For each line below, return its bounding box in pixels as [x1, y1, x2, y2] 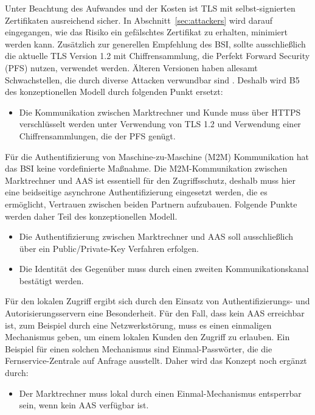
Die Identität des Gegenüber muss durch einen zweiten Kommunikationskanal [19, 262, 309, 275]
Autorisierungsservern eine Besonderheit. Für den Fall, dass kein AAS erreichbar [5, 307, 305, 319]
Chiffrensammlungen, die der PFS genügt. [19, 129, 176, 142]
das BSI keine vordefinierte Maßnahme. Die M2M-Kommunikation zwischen [5, 162, 288, 175]
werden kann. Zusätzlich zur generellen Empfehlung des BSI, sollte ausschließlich [5, 37, 306, 50]
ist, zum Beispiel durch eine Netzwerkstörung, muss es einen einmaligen [5, 318, 272, 331]
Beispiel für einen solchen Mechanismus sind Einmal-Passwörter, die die [5, 342, 272, 355]
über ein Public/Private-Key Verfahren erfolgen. [19, 242, 199, 254]
